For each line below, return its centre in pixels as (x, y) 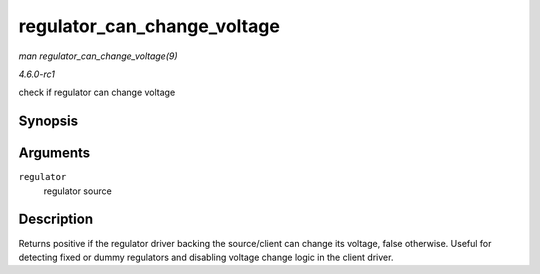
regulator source (77, 191)
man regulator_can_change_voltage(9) (98, 56)
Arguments (54, 153)
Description (56, 219)
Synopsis (48, 121)
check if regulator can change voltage (97, 92)
